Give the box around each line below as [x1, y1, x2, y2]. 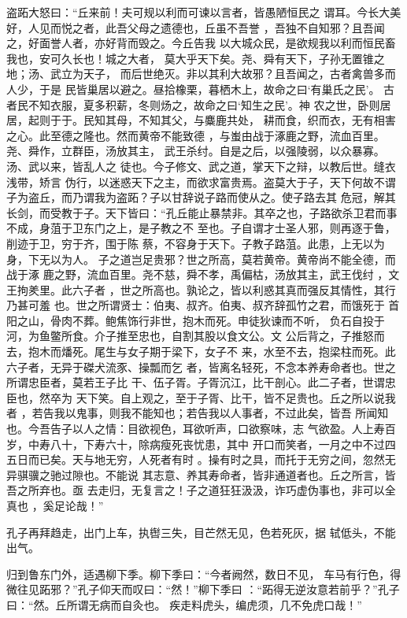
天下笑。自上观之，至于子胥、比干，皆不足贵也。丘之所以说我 [76, 389, 396, 405]
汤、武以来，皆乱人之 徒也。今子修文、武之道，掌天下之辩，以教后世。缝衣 [6, 157, 396, 174]
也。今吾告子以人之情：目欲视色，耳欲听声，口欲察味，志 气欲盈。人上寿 [6, 420, 385, 437]
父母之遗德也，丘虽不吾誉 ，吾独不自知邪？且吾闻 [127, 19, 385, 35]
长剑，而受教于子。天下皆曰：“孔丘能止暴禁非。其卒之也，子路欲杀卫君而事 [6, 204, 398, 220]
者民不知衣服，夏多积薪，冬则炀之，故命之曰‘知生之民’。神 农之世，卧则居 [6, 96, 391, 113]
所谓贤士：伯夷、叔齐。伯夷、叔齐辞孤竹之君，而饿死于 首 [98, 297, 400, 313]
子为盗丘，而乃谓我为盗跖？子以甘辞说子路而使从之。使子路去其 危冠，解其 [6, 189, 396, 205]
